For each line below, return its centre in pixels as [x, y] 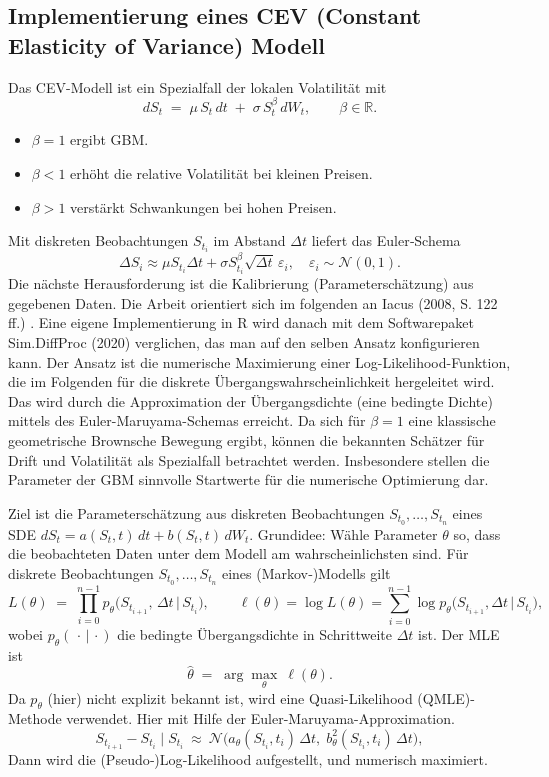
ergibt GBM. [109, 139]
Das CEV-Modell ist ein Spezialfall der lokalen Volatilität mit [197, 86]
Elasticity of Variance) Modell [166, 44]
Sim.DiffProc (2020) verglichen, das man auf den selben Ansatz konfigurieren [244, 341]
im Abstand [249, 240]
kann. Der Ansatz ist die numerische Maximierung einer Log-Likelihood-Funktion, [259, 361]
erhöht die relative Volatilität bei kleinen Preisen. [221, 173]
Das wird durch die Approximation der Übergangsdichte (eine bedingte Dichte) [250, 400]
